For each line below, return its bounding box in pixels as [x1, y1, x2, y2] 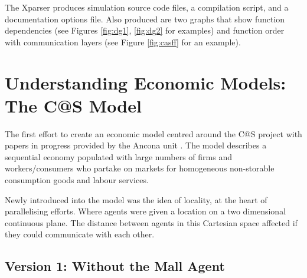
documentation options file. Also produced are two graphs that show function [5, 12, 285, 25]
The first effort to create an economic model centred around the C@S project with [5, 127, 302, 140]
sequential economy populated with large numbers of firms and [5, 150, 232, 163]
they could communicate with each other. [5, 228, 155, 240]
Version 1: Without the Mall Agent [5, 257, 225, 275]
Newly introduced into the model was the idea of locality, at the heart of [5, 193, 267, 206]
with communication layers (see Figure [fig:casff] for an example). [5, 35, 241, 48]
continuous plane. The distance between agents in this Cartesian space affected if [5, 216, 298, 229]
